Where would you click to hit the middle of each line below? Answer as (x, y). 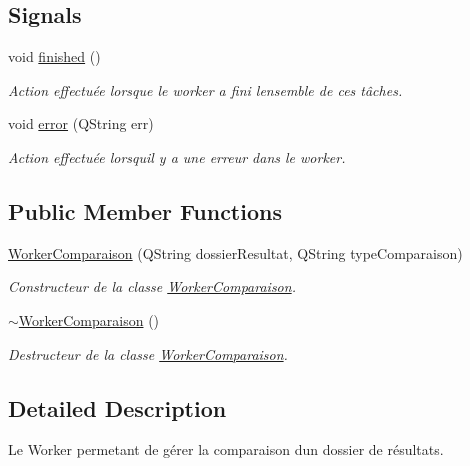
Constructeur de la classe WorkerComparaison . (152, 286)
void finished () (54, 56)
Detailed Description (117, 407)
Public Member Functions (145, 210)
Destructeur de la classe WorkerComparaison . (148, 353)
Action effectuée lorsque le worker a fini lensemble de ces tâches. (205, 89)
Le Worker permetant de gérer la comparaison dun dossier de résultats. (226, 449)
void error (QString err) (81, 123)
